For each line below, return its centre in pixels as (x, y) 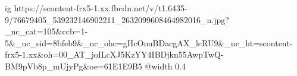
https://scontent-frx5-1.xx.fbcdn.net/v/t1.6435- (101, 8)
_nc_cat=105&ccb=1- (46, 31)
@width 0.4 (165, 66)
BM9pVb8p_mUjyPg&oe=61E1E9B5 (74, 66)
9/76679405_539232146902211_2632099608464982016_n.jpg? (117, 19)
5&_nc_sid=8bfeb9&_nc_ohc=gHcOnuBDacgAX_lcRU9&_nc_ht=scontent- (149, 42)
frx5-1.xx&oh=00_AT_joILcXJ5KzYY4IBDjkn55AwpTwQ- (114, 54)
